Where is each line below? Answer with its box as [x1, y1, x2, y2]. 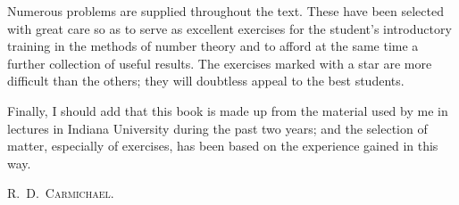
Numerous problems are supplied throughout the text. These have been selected [7, 2, 444, 20]
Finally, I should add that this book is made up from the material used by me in [7, 101, 448, 119]
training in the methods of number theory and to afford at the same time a [7, 37, 419, 55]
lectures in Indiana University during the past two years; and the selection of [7, 119, 428, 137]
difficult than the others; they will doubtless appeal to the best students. [7, 71, 405, 90]
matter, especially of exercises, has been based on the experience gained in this [7, 136, 438, 155]
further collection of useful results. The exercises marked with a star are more [7, 53, 432, 72]
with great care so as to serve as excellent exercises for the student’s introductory [7, 19, 452, 37]
